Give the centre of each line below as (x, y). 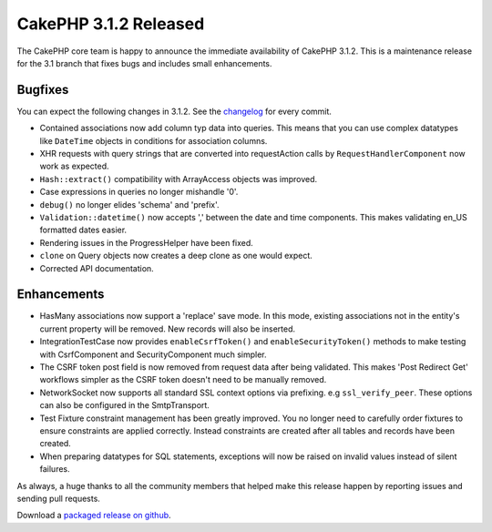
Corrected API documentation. (97, 268)
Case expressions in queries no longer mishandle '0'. (139, 192)
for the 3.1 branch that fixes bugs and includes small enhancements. (144, 63)
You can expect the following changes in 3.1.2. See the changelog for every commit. (174, 111)
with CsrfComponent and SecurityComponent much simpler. (154, 354)
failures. (55, 469)
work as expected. (74, 166)
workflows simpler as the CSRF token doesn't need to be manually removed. (183, 380)
